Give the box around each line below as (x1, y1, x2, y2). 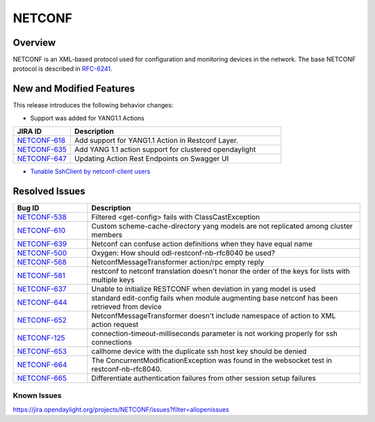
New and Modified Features (12, 83, 135, 95)
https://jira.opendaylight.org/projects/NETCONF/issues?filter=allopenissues (12, 405, 229, 414)
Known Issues (12, 391, 62, 401)
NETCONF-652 (17, 315, 67, 325)
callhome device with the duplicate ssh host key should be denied (91, 346, 307, 356)
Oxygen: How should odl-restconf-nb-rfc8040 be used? (91, 248, 276, 258)
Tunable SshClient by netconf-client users (30, 167, 151, 176)
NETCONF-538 (17, 212, 67, 222)
